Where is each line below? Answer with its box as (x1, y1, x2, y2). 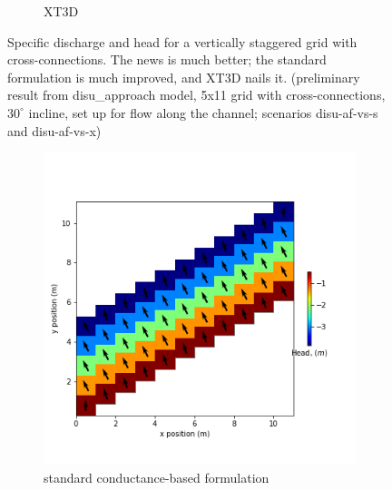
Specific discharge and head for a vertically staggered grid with (7, 32, 358, 51)
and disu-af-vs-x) (7, 121, 102, 140)
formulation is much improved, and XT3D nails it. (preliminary (7, 67, 360, 86)
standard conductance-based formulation (44, 467, 269, 486)
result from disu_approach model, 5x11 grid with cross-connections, (7, 85, 386, 104)
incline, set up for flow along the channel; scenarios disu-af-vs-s (28, 103, 378, 122)
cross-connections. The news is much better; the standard (7, 50, 327, 69)
